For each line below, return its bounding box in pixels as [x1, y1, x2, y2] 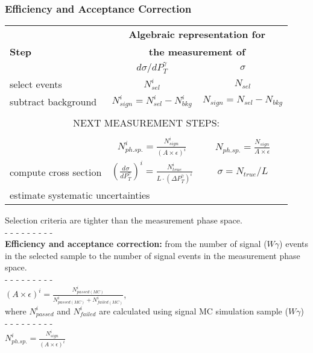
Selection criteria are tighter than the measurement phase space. [5, 213, 242, 226]
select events [10, 77, 62, 91]
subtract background [10, 94, 97, 108]
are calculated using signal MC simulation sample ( [99, 304, 288, 317]
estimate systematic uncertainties [10, 187, 150, 202]
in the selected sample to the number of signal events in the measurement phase [5, 249, 300, 261]
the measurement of [148, 45, 245, 59]
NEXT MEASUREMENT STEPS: [73, 115, 220, 130]
